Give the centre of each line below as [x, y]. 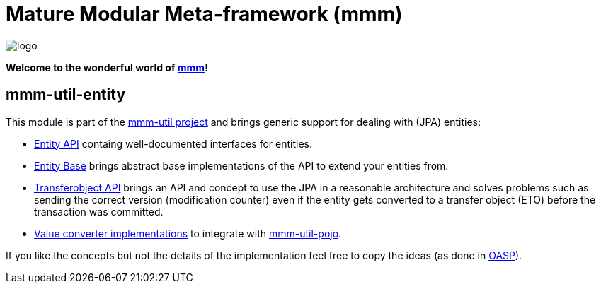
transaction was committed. [99, 211]
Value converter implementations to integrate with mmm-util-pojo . [188, 233]
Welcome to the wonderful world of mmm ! [107, 67]
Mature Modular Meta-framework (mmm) [204, 14]
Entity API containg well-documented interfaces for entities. [173, 143]
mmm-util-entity [66, 95]
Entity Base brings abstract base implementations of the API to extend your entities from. [241, 165]
